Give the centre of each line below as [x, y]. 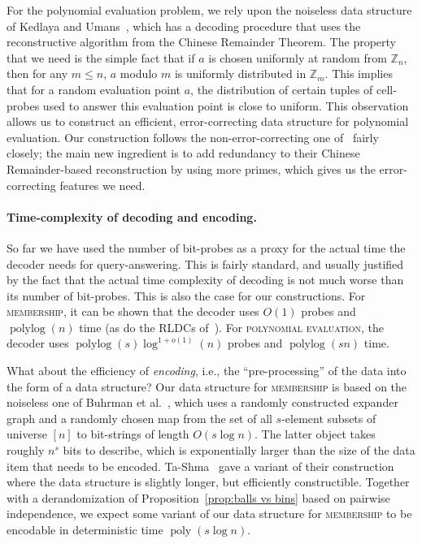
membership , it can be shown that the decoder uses [133, 311]
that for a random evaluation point [94, 89]
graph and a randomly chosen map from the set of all [139, 418]
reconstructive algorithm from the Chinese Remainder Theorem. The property [201, 42]
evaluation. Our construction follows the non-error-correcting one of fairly [193, 137]
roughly [26, 450]
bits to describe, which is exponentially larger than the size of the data [239, 450]
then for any [37, 73]
